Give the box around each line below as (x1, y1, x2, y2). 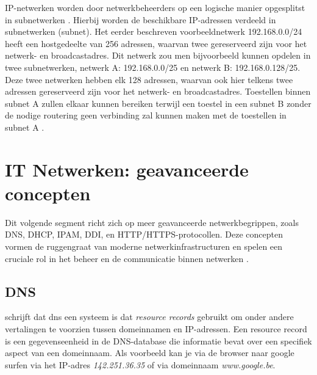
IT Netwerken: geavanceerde (5, 156, 249, 181)
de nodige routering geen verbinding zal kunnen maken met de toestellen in (5, 109, 287, 122)
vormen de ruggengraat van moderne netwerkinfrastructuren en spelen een (5, 240, 283, 253)
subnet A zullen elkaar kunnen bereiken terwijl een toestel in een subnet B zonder (5, 96, 312, 109)
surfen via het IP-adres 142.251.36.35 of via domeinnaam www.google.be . (5, 358, 276, 371)
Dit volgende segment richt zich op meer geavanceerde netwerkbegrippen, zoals (5, 216, 299, 228)
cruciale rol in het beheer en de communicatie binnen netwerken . (5, 252, 249, 264)
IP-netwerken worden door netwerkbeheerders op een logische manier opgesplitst (5, 1, 305, 13)
